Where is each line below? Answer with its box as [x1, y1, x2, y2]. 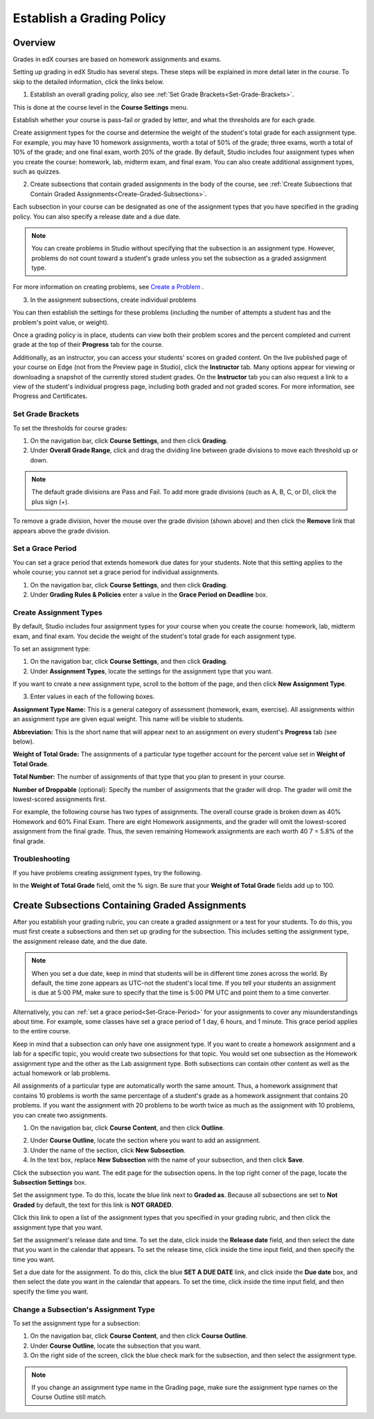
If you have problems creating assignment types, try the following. [12, 868, 202, 877]
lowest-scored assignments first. [12, 795, 107, 803]
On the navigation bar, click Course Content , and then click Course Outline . [30, 1332, 248, 1340]
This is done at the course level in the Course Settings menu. [12, 103, 188, 111]
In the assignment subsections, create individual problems [30, 295, 197, 304]
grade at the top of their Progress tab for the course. [12, 341, 164, 349]
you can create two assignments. [12, 1110, 107, 1119]
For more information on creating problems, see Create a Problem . [12, 283, 204, 291]
